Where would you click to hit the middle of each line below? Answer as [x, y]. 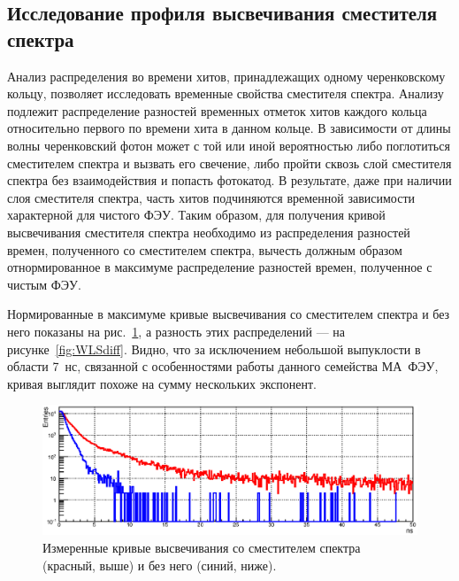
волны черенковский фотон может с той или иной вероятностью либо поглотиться [229, 145]
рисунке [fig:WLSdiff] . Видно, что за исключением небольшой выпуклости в [214, 349]
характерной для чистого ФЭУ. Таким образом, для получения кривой [196, 215]
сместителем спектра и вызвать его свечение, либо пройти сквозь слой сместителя [229, 163]
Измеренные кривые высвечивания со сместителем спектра [202, 547]
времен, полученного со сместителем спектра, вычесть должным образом [205, 249]
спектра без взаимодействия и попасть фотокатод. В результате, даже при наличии [229, 180]
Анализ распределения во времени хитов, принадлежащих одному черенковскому [226, 76]
